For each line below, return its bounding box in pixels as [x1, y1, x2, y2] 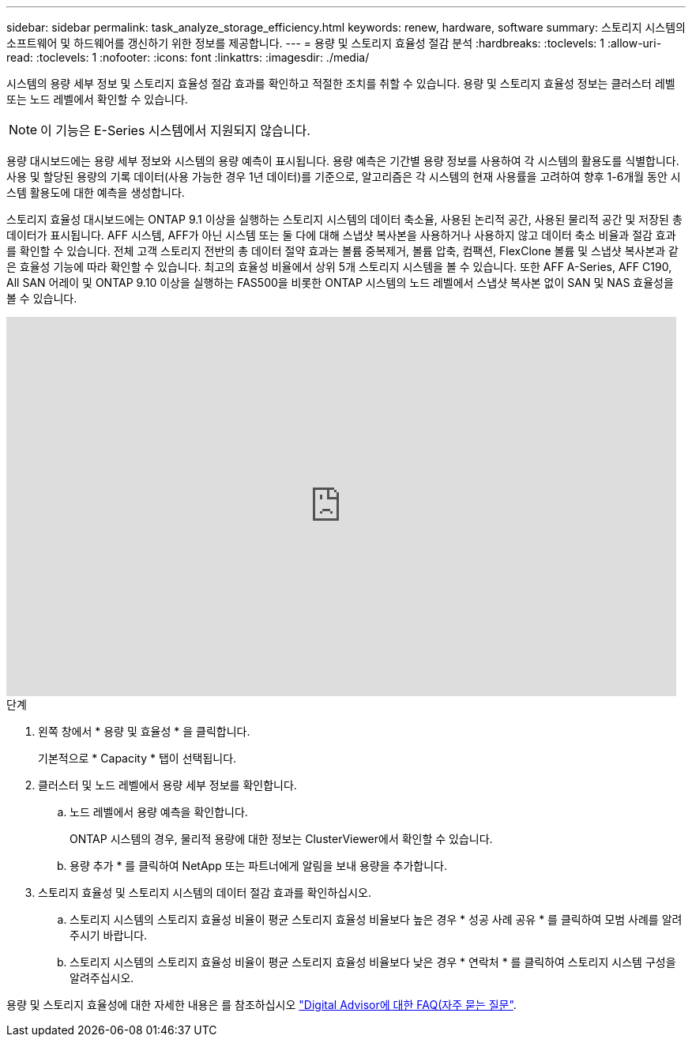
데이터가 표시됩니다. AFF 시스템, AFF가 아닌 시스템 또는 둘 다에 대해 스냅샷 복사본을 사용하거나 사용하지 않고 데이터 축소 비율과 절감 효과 [6, 228, 676, 242]
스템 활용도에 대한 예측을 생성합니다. [6, 186, 185, 199]
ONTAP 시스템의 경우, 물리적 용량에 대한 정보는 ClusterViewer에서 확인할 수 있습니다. [70, 832, 493, 845]
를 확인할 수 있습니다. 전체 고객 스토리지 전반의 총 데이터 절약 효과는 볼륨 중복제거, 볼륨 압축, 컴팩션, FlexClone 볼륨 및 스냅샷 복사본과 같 [6, 244, 679, 258]
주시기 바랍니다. [70, 928, 148, 942]
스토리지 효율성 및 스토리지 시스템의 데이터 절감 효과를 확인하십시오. [38, 886, 371, 899]
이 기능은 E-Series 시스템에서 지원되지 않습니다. [40, 122, 310, 138]
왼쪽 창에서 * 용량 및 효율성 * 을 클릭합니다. [38, 725, 250, 738]
